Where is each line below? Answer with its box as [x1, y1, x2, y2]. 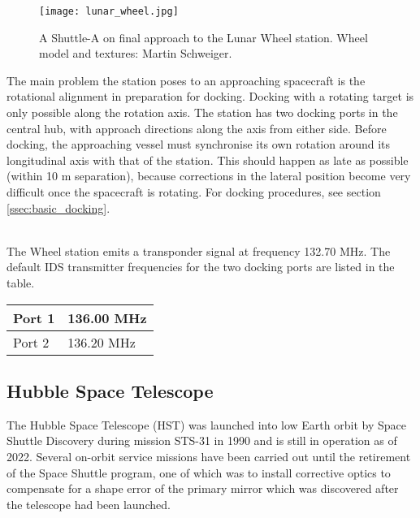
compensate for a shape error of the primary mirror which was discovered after [6, 480, 399, 497]
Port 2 [13, 332, 50, 352]
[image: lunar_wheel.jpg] [39, 6, 179, 17]
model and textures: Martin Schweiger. [39, 45, 232, 62]
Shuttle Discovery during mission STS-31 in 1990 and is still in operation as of [6, 432, 397, 449]
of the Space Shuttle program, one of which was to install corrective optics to [6, 464, 391, 481]
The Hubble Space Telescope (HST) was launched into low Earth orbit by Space [6, 416, 406, 433]
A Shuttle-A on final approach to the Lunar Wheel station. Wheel [39, 28, 368, 45]
